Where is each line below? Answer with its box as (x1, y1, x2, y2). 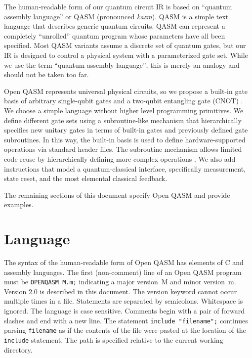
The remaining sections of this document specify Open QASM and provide (4, 189, 230, 200)
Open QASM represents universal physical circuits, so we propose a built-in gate (4, 86, 248, 96)
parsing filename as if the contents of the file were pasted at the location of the (4, 325, 246, 335)
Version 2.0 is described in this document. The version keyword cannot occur (4, 286, 237, 296)
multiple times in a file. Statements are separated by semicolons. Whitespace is (4, 296, 243, 306)
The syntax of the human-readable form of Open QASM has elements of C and (4, 257, 244, 267)
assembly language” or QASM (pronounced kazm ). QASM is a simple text (4, 11, 229, 21)
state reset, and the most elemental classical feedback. (4, 173, 168, 183)
